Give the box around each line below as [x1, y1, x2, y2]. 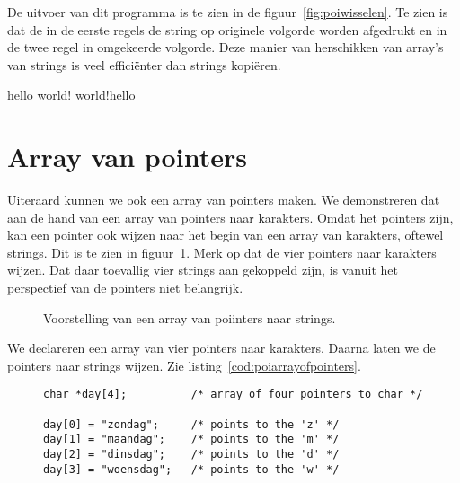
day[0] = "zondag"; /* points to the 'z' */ [43, 417, 340, 431]
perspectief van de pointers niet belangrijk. [7, 278, 243, 297]
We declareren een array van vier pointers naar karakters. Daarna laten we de [7, 338, 436, 357]
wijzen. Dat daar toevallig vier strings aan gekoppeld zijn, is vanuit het [7, 260, 398, 279]
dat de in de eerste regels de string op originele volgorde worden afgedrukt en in [7, 20, 447, 39]
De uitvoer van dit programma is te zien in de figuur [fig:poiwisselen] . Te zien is [7, 3, 448, 21]
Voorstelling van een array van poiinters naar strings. [43, 308, 336, 327]
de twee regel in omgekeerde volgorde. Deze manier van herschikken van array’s [7, 38, 444, 57]
